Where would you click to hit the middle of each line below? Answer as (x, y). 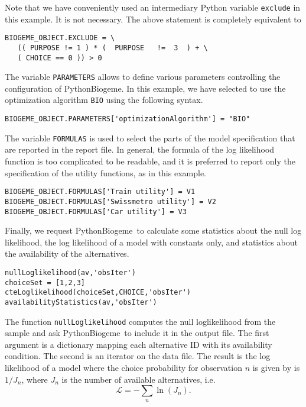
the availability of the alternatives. (67, 253)
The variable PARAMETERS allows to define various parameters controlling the (143, 77)
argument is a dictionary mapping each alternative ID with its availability (139, 344)
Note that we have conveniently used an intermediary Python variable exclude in (153, 7)
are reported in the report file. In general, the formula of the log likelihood (140, 149)
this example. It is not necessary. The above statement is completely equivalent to (153, 19)
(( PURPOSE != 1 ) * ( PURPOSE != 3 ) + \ (113, 48)
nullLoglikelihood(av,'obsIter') (70, 272)
